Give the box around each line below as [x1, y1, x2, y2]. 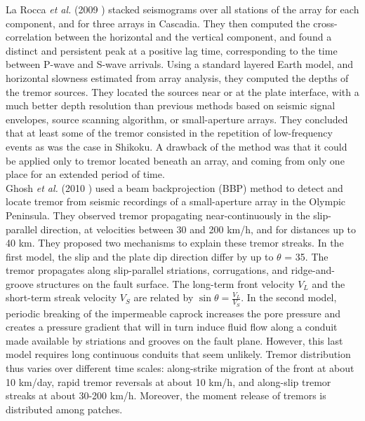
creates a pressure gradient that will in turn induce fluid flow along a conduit [6, 319, 338, 334]
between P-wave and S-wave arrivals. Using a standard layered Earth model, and [6, 57, 354, 71]
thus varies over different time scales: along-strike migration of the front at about [6, 361, 354, 375]
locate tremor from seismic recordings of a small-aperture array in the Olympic [6, 194, 346, 209]
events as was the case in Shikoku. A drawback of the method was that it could [6, 139, 347, 153]
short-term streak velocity [6, 290, 117, 305]
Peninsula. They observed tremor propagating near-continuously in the [6, 207, 310, 222]
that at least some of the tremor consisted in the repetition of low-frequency [6, 125, 333, 140]
